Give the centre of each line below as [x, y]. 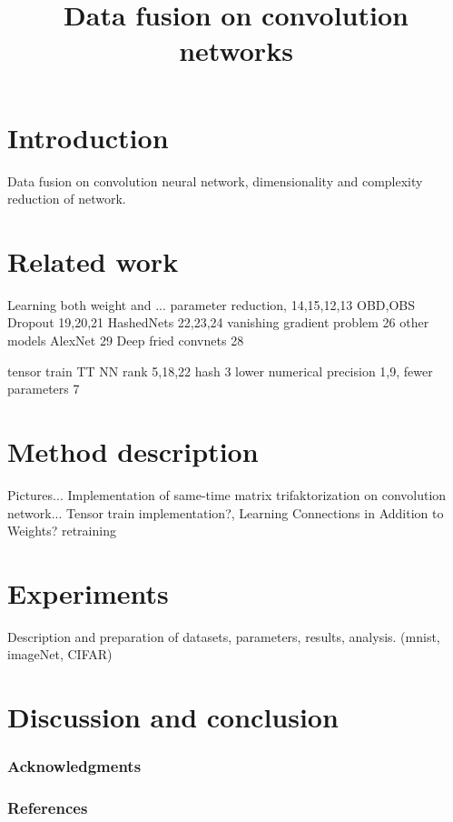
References [48, 808]
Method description [133, 451]
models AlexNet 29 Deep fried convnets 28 [126, 340]
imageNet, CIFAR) [60, 654]
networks [236, 50]
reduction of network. [67, 199]
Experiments [88, 592]
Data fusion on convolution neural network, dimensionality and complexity [215, 180]
